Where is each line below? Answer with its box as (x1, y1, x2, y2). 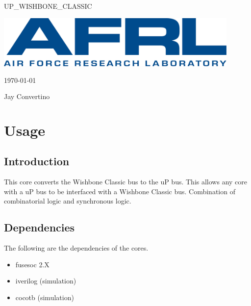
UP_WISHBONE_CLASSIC (4, 1, 92, 11)
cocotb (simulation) (15, 292, 74, 303)
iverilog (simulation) (15, 276, 76, 286)
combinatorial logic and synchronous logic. (4, 196, 131, 206)
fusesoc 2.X (15, 259, 50, 269)
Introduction (4, 153, 70, 169)
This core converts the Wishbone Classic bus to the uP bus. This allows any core (4, 177, 248, 187)
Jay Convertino (4, 91, 50, 102)
